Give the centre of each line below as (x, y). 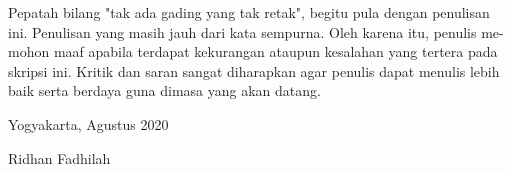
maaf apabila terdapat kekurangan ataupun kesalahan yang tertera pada (275, 51)
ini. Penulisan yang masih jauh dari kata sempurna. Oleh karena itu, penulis (242, 31)
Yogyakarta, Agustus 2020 (88, 123)
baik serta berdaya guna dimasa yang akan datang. (164, 90)
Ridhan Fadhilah (59, 157)
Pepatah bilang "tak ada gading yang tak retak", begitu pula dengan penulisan (249, 12)
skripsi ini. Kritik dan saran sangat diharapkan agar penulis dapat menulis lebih (254, 70)
